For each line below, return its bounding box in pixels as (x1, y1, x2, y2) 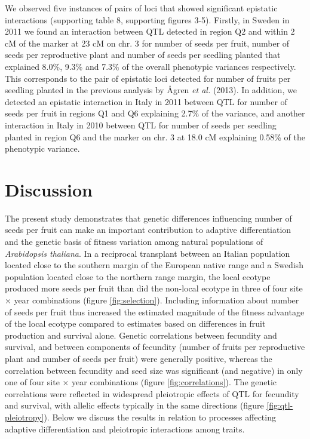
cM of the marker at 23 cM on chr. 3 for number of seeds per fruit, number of (5, 36, 290, 49)
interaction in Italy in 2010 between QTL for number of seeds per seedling (5, 118, 277, 131)
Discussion (5, 177, 93, 201)
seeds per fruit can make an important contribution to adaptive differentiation (5, 223, 291, 236)
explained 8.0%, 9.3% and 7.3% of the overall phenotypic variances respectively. (5, 60, 296, 72)
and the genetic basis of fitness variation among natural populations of (5, 235, 263, 248)
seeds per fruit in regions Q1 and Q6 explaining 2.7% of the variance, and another (5, 107, 305, 119)
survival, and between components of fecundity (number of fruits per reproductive (5, 340, 305, 353)
